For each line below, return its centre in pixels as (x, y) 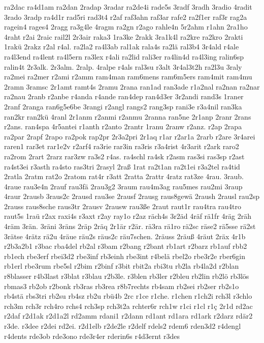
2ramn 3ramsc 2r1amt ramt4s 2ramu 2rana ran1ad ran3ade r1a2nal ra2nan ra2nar (132, 86)
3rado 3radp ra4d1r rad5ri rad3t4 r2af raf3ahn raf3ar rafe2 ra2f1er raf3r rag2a (126, 17)
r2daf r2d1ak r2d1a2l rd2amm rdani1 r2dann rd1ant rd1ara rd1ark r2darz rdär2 (128, 316)
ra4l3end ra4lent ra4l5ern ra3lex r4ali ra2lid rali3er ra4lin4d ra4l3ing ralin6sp (124, 56)
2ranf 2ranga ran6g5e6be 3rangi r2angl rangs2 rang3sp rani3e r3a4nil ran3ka (123, 106)
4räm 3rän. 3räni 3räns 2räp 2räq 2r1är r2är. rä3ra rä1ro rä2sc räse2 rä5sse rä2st (130, 226)
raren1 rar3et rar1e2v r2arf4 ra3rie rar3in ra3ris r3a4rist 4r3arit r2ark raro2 (122, 146)
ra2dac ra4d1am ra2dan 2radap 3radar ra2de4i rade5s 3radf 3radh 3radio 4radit (128, 7)
